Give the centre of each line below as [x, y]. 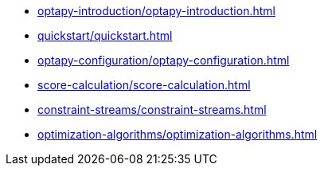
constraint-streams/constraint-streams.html [152, 109]
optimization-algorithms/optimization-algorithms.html [178, 134]
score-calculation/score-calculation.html [144, 85]
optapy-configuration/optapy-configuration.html [164, 60]
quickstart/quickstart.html [105, 35]
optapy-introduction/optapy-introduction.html [156, 11]
